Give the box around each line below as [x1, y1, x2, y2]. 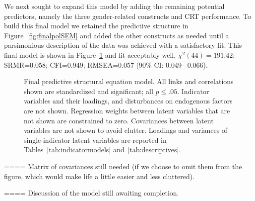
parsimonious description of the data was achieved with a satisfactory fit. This [4, 40, 242, 50]
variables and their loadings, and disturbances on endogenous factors [24, 96, 233, 106]
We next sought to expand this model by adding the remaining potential [4, 1, 225, 11]
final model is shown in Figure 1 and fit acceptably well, [4, 49, 176, 60]
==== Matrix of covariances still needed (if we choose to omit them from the [4, 161, 242, 171]
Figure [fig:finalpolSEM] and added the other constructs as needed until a [4, 30, 229, 40]
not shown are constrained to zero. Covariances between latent [24, 115, 214, 125]
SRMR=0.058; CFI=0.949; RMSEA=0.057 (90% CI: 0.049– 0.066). [4, 59, 208, 70]
